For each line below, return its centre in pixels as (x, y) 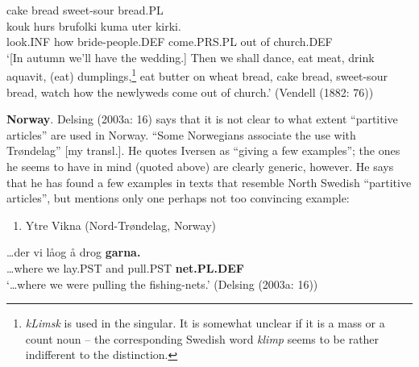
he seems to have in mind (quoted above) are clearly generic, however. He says (200, 166)
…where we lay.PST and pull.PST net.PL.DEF (126, 267)
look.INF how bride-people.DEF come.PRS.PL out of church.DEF (170, 42)
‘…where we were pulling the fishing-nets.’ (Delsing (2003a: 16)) (162, 284)
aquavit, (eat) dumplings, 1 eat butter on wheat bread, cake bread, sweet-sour (197, 75)
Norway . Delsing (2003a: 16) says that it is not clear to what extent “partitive (202, 119)
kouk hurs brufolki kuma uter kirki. (94, 25)
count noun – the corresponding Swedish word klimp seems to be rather (202, 338)
